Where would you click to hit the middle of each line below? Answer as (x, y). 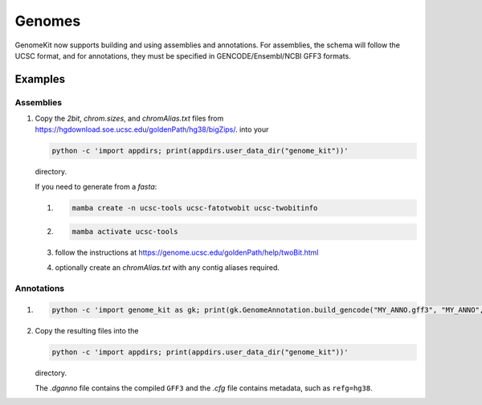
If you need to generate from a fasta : (96, 186)
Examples (40, 79)
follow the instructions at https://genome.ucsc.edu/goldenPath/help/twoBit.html (187, 252)
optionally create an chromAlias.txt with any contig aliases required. (167, 267)
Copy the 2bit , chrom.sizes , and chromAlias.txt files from (129, 119)
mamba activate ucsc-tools (125, 232)
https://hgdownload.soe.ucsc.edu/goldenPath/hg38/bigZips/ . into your (152, 129)
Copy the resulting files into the (87, 331)
